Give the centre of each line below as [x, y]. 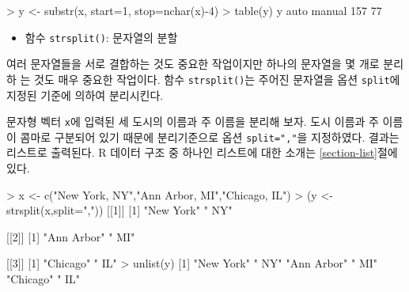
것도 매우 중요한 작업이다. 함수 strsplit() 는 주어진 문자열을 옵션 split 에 [217, 79]
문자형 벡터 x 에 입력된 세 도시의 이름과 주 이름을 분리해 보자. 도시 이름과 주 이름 [205, 121]
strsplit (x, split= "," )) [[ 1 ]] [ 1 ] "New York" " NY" [119, 210]
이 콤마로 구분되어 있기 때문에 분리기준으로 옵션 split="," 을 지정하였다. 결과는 [203, 137]
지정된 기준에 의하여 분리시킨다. [85, 95]
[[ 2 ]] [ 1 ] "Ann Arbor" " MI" [71, 236]
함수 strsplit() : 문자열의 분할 [101, 37]
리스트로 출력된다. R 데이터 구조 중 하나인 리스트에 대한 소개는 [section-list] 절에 [202, 152]
